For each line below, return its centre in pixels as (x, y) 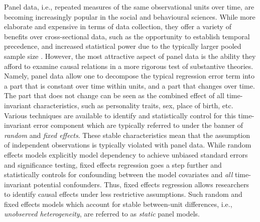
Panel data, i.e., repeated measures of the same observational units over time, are (129, 7)
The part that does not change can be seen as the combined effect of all (114, 95)
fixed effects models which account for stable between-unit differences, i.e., (118, 204)
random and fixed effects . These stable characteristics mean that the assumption (127, 135)
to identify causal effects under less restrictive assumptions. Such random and (123, 194)
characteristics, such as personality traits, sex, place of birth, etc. (133, 105)
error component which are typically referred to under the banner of (138, 125)
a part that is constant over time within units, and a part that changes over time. (129, 85)
